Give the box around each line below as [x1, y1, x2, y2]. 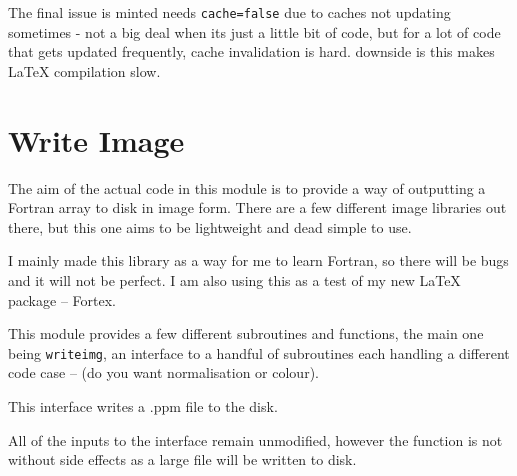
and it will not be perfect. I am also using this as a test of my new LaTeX [8, 269, 461, 290]
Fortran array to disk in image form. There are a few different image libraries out [8, 197, 507, 218]
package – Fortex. [8, 289, 116, 310]
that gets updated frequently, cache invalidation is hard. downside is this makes [8, 41, 495, 62]
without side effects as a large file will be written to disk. [8, 449, 357, 470]
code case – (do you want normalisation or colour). [8, 362, 319, 383]
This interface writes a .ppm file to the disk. [8, 395, 278, 416]
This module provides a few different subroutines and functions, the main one [8, 323, 484, 344]
